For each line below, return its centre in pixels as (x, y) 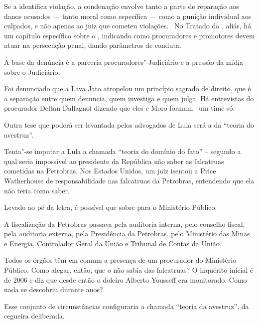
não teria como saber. (37, 190)
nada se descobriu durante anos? (54, 289)
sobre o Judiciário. (32, 72)
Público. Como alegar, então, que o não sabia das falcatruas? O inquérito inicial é (129, 270)
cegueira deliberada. (34, 316)
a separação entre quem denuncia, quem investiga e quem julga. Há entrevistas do (129, 98)
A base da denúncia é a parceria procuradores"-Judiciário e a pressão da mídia (124, 62)
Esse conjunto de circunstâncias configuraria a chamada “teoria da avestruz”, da (127, 306)
